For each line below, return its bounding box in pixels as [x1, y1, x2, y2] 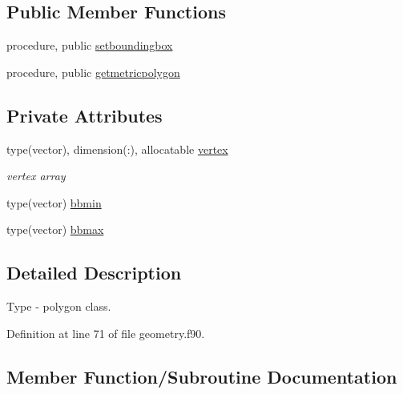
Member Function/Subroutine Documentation [6, 364, 397, 388]
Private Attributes [6, 103, 163, 127]
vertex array [6, 167, 66, 184]
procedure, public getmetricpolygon [6, 63, 180, 80]
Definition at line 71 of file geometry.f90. [6, 324, 205, 341]
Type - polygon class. [6, 298, 111, 315]
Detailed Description [6, 260, 182, 285]
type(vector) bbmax [6, 221, 104, 238]
